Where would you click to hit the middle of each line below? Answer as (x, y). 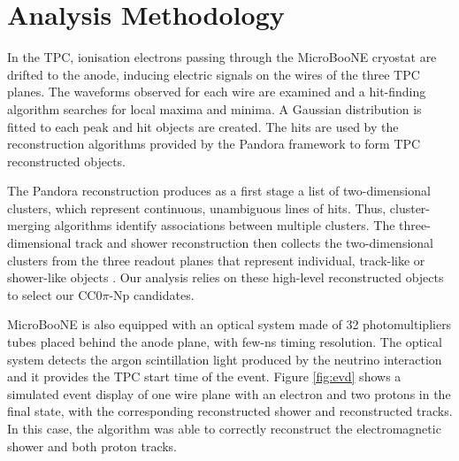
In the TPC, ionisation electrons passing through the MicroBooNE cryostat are (222, 57)
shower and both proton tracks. (92, 446)
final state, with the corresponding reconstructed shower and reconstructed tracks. (230, 411)
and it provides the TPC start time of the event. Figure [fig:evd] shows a (204, 376)
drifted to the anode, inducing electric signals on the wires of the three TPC (214, 74)
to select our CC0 (55, 294)
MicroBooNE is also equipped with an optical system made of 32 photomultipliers (229, 324)
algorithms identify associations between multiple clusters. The (225, 225)
